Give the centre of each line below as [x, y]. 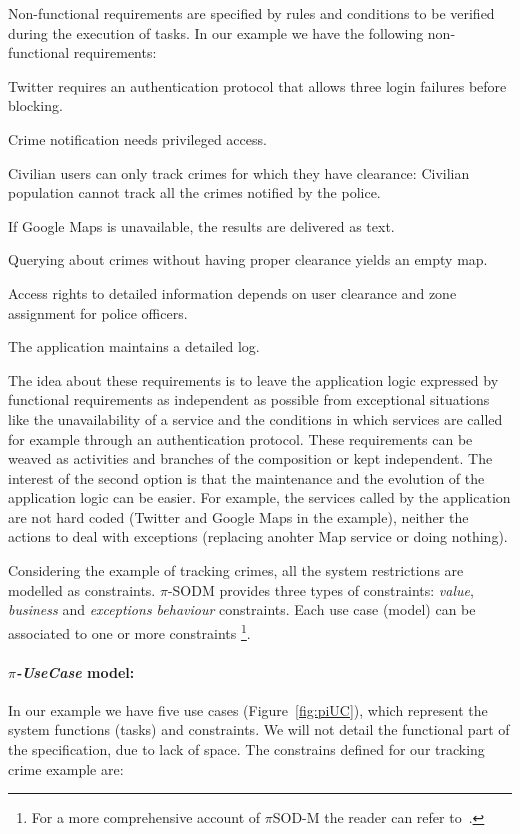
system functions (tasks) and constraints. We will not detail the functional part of [259, 729]
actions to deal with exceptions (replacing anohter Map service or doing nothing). [258, 536]
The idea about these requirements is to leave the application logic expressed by [253, 379]
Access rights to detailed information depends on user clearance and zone [232, 292]
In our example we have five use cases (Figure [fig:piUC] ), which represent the [248, 709]
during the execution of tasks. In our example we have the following [216, 32]
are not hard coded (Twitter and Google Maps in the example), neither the [238, 516]
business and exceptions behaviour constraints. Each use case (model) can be [242, 609]
